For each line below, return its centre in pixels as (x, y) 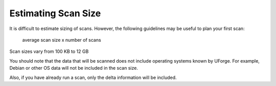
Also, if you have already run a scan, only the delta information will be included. (93, 77)
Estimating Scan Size (55, 13)
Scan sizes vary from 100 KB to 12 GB (49, 51)
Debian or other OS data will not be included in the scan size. (74, 68)
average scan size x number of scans (62, 40)
